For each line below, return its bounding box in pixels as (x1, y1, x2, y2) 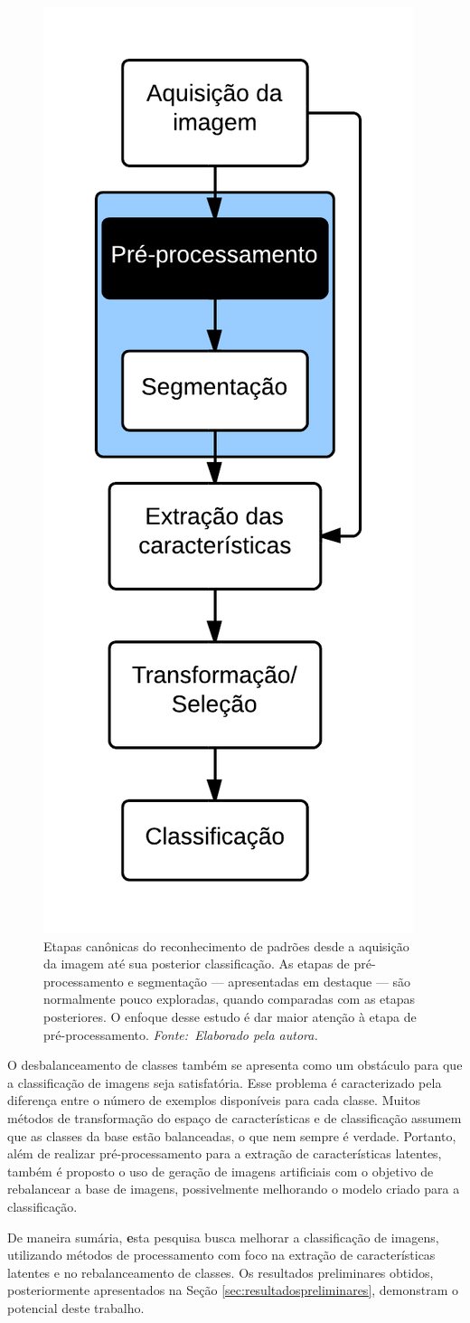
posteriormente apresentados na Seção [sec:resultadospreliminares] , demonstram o (7, 1280, 459, 1299)
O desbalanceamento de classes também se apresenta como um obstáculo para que (7, 1055, 463, 1074)
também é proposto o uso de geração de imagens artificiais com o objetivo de (7, 1161, 434, 1180)
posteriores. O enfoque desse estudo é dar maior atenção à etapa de (43, 1006, 417, 1025)
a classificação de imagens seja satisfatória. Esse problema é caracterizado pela (7, 1073, 442, 1091)
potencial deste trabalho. (7, 1298, 145, 1317)
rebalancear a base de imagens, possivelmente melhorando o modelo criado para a (7, 1179, 460, 1198)
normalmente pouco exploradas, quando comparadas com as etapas (43, 989, 416, 1008)
